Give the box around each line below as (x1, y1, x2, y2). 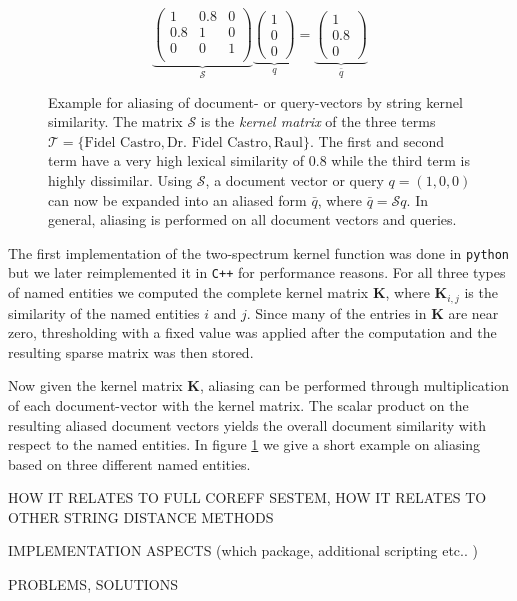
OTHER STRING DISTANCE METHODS (8, 506, 274, 527)
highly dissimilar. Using (48, 170, 193, 190)
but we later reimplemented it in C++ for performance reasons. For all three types (8, 262, 506, 283)
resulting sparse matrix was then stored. (8, 341, 254, 362)
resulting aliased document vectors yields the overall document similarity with (8, 414, 487, 435)
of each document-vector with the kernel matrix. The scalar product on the (8, 394, 469, 415)
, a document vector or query (205, 170, 384, 190)
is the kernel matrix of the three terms (200, 111, 436, 132)
